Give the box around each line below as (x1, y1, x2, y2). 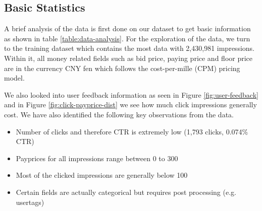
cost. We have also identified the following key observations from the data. (4, 109, 234, 119)
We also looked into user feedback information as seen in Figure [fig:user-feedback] (4, 89, 258, 100)
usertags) (16, 196, 44, 207)
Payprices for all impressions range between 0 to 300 (16, 153, 178, 163)
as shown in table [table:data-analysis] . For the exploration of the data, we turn (4, 33, 250, 43)
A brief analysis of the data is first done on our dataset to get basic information (4, 23, 251, 34)
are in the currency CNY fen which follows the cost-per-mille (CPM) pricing (4, 62, 240, 73)
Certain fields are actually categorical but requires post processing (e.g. (16, 186, 236, 197)
